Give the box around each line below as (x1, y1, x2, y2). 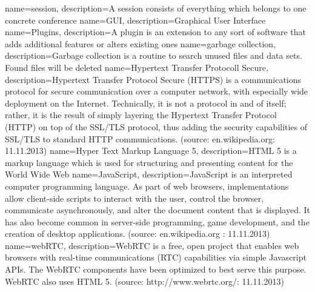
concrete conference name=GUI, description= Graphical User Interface (5, 13, 266, 26)
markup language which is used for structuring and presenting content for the (5, 156, 293, 168)
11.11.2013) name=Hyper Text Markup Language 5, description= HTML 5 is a (5, 144, 297, 157)
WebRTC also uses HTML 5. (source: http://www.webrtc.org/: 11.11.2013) (5, 274, 284, 287)
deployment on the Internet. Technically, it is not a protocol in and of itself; (5, 96, 287, 109)
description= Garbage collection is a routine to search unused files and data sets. (5, 49, 302, 62)
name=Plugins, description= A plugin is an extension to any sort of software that (5, 25, 307, 38)
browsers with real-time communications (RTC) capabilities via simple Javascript (5, 251, 307, 264)
